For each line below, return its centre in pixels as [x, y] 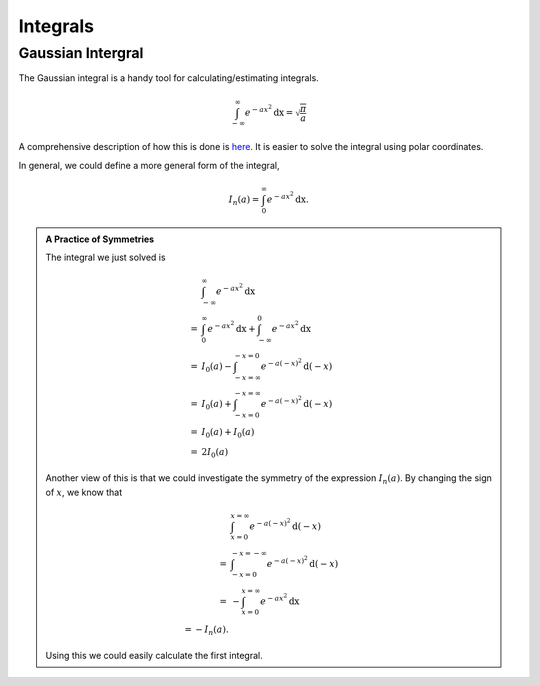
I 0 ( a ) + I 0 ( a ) [228, 433]
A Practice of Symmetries [100, 239]
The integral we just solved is [105, 257]
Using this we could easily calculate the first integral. [154, 656]
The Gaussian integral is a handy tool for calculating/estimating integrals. [168, 78]
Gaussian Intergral [81, 53]
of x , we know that [84, 492]
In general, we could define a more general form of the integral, [149, 165]
